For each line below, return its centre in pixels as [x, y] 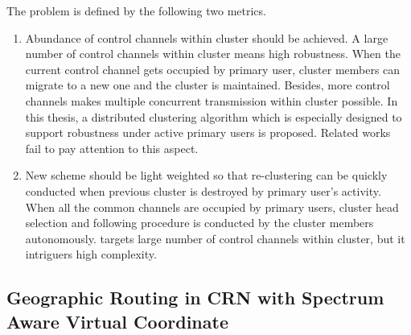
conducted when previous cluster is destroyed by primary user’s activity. [203, 190]
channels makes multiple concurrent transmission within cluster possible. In [212, 100]
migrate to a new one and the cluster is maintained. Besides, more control [208, 85]
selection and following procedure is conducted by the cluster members [199, 223]
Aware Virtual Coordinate [117, 321]
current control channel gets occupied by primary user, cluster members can [213, 69]
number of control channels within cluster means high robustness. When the [213, 54]
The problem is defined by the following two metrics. [136, 10]
